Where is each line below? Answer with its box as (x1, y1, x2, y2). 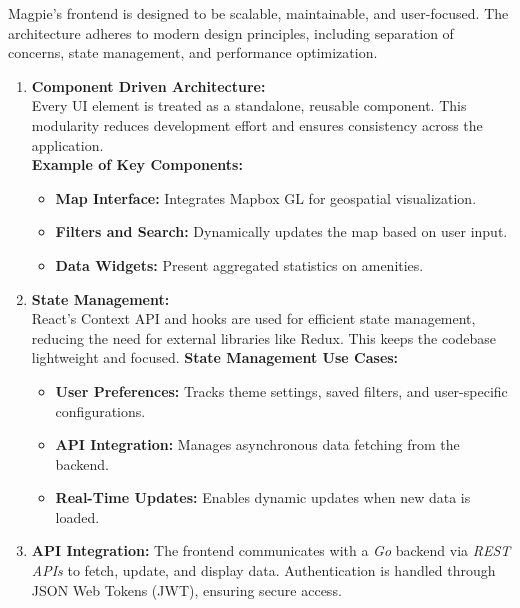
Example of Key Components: (31, 154, 243, 175)
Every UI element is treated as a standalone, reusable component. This (31, 95, 467, 116)
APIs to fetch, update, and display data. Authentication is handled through (31, 560, 496, 581)
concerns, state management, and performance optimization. (8, 42, 378, 63)
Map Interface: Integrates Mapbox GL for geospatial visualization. (55, 187, 477, 208)
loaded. (55, 506, 100, 527)
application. (31, 134, 104, 155)
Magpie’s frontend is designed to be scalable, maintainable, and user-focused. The (8, 3, 509, 23)
